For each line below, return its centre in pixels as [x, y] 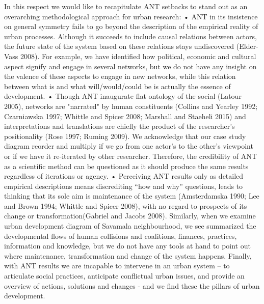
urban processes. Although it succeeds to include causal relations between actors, [130, 36]
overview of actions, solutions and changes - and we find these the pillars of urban [132, 285]
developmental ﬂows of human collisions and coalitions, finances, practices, [121, 236]
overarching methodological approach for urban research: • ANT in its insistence [131, 16]
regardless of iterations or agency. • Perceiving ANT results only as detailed [124, 176]
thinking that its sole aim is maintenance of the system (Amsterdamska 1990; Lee [132, 196]
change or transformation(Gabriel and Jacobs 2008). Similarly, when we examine [130, 216]
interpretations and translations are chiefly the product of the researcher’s [120, 126]
